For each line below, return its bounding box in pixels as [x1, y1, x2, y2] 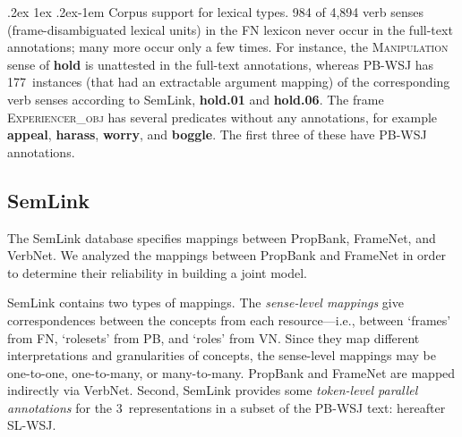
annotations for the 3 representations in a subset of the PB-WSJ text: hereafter [7, 398, 446, 416]
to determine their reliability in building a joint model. [7, 263, 308, 282]
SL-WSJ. [7, 416, 56, 434]
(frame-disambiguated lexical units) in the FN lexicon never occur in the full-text [7, 20, 453, 38]
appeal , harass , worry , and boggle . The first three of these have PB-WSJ [7, 125, 427, 144]
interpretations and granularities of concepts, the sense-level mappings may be [7, 346, 436, 365]
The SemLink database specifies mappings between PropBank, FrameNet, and [7, 228, 436, 247]
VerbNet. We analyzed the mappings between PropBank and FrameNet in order [7, 246, 447, 265]
